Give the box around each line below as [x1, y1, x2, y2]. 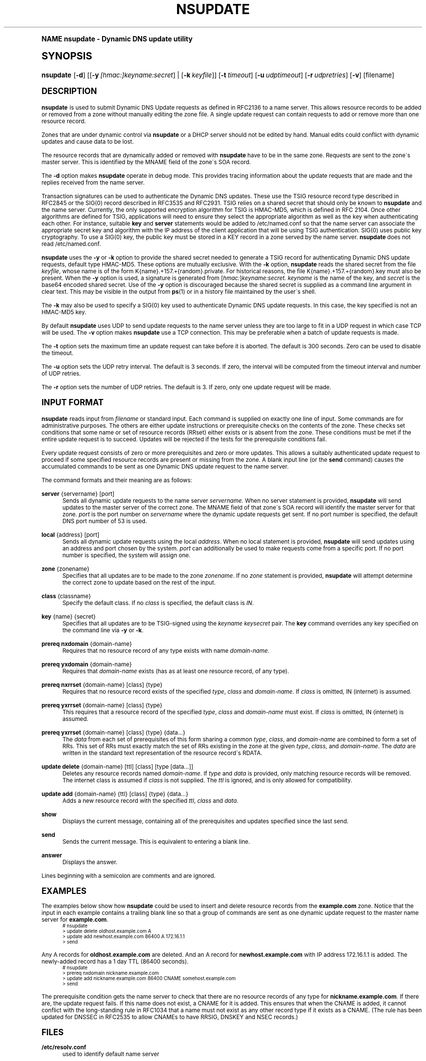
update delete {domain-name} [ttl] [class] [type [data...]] [41, 763, 194, 770]
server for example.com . [41, 916, 108, 923]
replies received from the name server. [41, 179, 145, 186]
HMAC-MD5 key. [41, 308, 87, 316]
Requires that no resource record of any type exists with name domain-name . [62, 647, 269, 654]
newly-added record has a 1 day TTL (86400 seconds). [41, 958, 189, 965]
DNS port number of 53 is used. [62, 517, 147, 525]
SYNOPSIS [41, 49, 92, 62]
